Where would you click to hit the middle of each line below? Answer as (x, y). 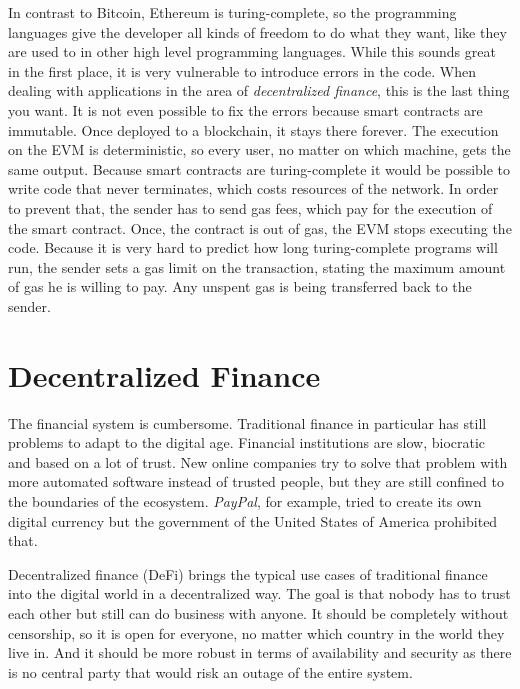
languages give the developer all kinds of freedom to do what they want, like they (257, 31)
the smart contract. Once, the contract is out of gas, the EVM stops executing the (260, 227)
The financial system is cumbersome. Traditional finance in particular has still (247, 422)
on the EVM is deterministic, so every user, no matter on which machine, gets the (259, 149)
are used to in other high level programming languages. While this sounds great (252, 51)
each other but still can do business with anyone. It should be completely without (258, 612)
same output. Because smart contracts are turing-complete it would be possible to (259, 168)
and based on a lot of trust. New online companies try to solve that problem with (258, 461)
